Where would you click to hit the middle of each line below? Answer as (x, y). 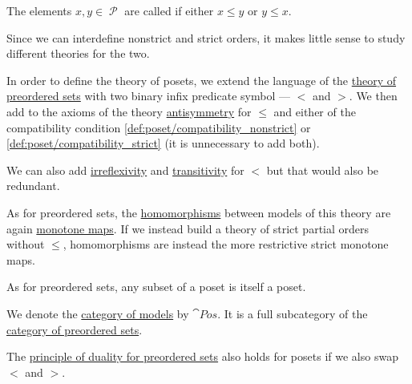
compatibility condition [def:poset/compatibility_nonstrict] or (159, 127)
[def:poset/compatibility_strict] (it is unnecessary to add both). (163, 143)
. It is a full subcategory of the (293, 313)
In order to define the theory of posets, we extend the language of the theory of (202, 80)
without (26, 244)
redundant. (33, 186)
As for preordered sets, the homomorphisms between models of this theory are (199, 212)
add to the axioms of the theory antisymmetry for (129, 111)
